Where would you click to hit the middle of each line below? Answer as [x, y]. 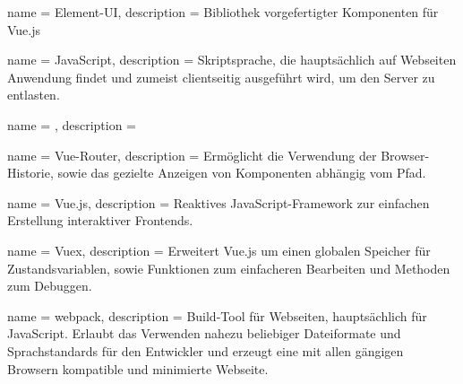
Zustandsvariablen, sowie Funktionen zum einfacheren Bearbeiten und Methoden [229, 268]
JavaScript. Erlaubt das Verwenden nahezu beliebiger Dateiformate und [204, 333]
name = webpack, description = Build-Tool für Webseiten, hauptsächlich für [217, 315]
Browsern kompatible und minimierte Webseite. [138, 368]
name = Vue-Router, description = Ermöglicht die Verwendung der [192, 155]
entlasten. [34, 95]
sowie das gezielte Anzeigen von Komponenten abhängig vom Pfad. [242, 173]
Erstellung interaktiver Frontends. [100, 220]
